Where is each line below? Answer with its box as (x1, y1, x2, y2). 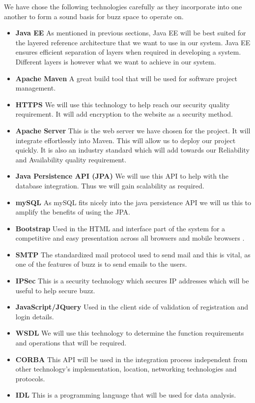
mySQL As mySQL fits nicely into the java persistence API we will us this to (15, 197, 252, 207)
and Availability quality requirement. (15, 154, 127, 164)
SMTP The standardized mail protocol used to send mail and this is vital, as (15, 249, 251, 259)
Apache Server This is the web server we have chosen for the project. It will (15, 125, 251, 135)
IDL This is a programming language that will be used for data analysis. (15, 390, 236, 400)
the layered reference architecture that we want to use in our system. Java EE (15, 37, 251, 47)
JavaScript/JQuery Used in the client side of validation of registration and (15, 302, 249, 312)
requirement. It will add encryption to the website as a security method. (15, 109, 233, 119)
